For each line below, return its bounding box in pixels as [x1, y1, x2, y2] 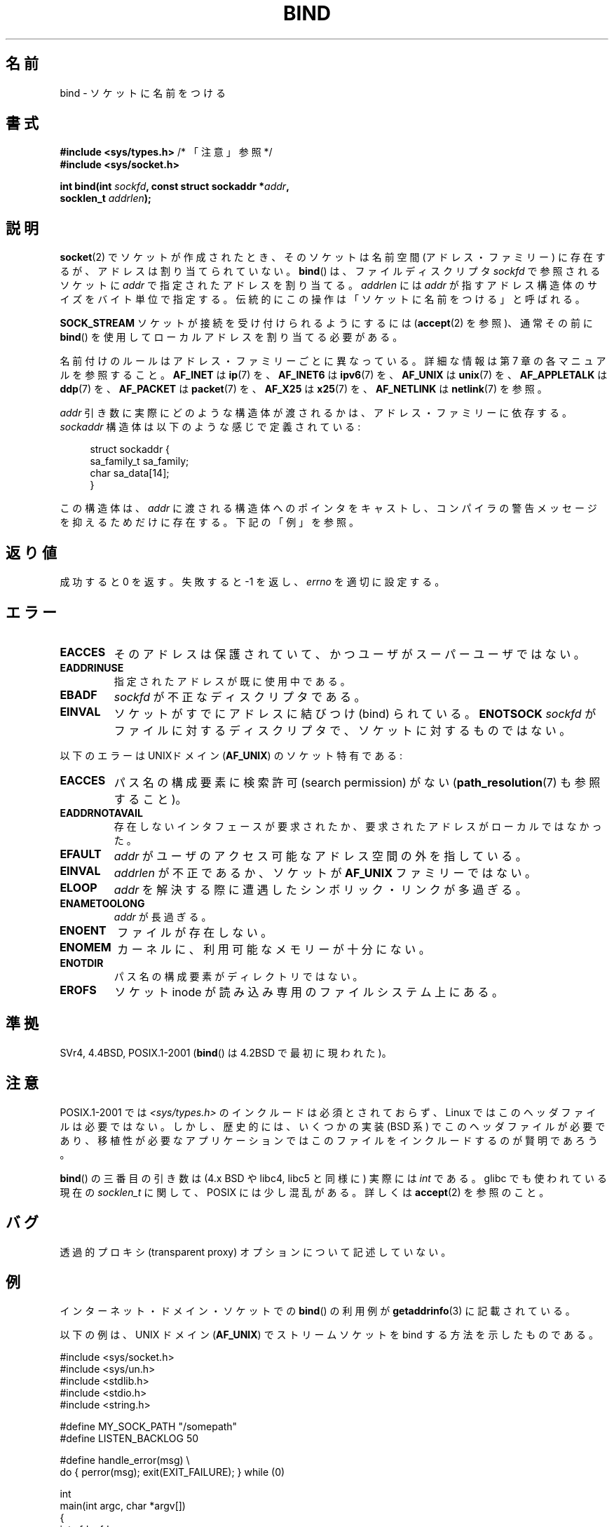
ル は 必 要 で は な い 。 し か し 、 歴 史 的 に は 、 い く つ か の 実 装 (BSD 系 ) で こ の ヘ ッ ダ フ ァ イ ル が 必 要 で [60, 1120, 606, 1132]
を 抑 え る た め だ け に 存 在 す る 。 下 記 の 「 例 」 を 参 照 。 [60, 516, 359, 529]
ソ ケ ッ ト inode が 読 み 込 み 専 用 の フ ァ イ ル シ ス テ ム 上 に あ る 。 [114, 984, 504, 999]
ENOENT [59, 923, 107, 937]
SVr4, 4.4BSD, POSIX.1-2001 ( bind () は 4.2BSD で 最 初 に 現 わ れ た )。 [60, 1046, 392, 1059]
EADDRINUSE [60, 661, 124, 674]
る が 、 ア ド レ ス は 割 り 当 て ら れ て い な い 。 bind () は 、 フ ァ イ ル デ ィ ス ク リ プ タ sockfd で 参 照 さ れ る [60, 265, 601, 278]
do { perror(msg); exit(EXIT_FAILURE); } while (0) [60, 1466, 285, 1479]
